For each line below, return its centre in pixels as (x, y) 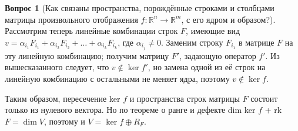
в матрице (257, 42)
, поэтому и (64, 121)
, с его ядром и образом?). (228, 19)
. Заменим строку (192, 42)
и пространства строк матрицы (185, 98)
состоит (264, 98)
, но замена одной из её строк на (207, 67)
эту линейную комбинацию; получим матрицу (87, 55)
